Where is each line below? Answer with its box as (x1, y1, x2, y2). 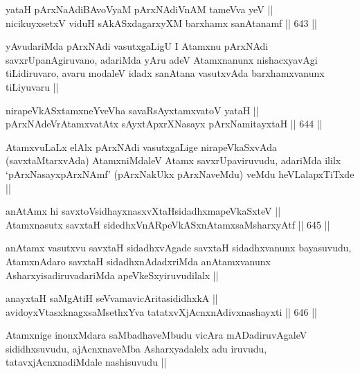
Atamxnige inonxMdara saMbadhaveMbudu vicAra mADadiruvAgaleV (6, 328, 307, 342)
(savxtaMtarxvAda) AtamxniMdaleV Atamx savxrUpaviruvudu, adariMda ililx (6, 153, 341, 168)
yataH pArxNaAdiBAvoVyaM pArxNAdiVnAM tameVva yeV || (6, 2, 273, 16)
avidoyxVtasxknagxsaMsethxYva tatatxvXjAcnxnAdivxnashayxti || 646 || (6, 304, 317, 319)
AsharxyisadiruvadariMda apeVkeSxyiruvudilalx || (6, 267, 219, 282)
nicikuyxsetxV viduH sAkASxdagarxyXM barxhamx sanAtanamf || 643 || (6, 15, 317, 30)
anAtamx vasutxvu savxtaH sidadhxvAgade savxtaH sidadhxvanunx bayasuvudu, (6, 240, 352, 255)
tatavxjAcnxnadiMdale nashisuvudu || (6, 355, 167, 369)
